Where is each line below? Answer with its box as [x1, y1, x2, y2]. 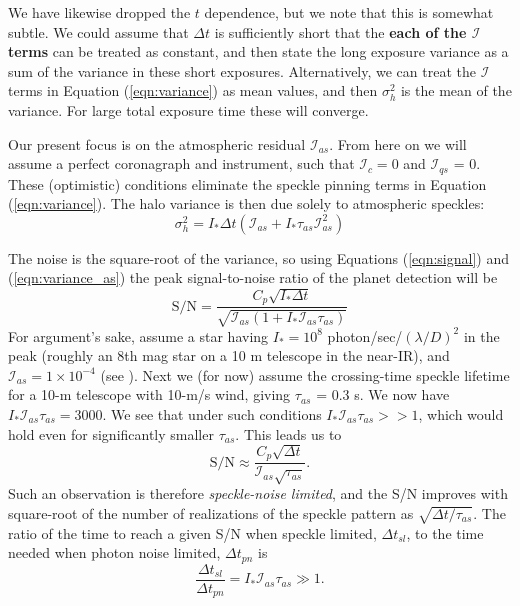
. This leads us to [235, 423, 342, 444]
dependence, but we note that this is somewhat [204, 2, 494, 22]
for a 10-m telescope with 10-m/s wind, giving [8, 384, 291, 405]
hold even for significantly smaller [8, 423, 214, 444]
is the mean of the [400, 80, 512, 101]
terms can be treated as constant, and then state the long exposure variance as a [8, 41, 509, 62]
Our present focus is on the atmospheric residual [8, 133, 306, 154]
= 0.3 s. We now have [316, 384, 450, 405]
